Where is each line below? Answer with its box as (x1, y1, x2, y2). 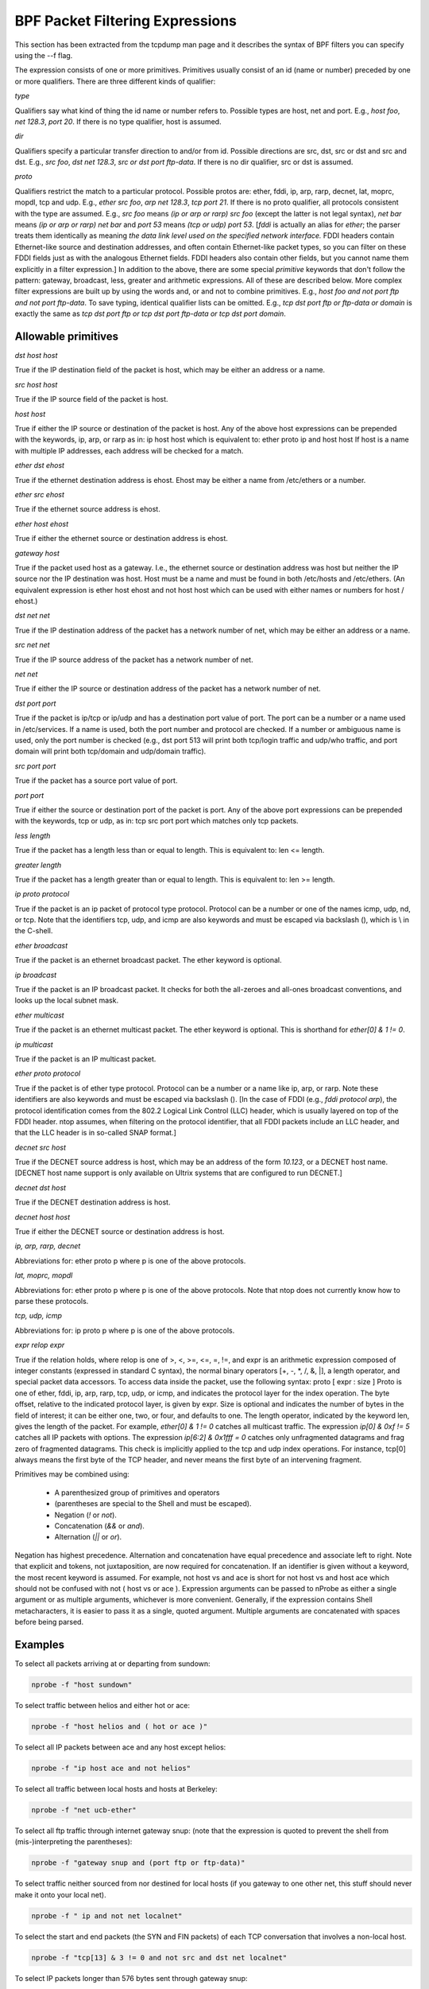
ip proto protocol (14, 889, 70, 899)
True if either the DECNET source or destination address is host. (14, 1227, 225, 1236)
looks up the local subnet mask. (14, 995, 119, 1006)
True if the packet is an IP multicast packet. (14, 1054, 157, 1064)
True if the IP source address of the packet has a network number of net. (14, 655, 253, 664)
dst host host (14, 351, 58, 360)
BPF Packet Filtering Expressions (14, 12, 238, 29)
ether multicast (14, 1010, 64, 1020)
